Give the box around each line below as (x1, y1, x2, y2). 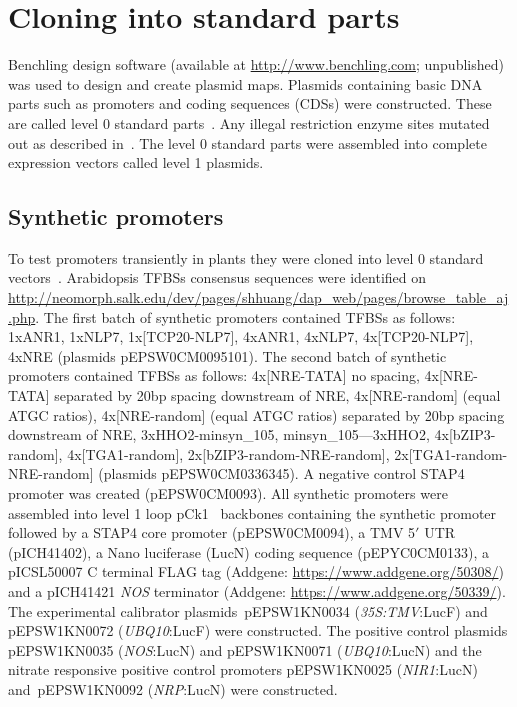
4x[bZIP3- (434, 424, 496, 445)
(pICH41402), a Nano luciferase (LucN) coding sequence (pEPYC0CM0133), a (8, 541, 490, 562)
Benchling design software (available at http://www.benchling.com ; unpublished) (8, 54, 504, 75)
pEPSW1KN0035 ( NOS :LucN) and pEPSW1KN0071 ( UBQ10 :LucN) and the (8, 639, 482, 660)
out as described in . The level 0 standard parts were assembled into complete (8, 132, 487, 153)
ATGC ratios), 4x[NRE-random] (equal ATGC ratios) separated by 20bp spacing (8, 404, 505, 425)
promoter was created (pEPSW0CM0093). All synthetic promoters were (8, 483, 448, 504)
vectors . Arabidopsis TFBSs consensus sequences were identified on (8, 267, 427, 288)
